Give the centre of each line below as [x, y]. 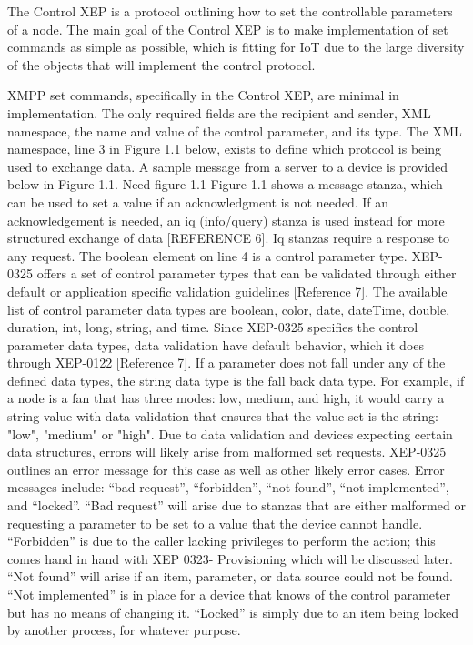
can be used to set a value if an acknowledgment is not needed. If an [198, 202]
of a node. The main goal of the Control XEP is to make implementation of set [228, 29]
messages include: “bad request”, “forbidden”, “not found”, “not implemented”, [228, 487]
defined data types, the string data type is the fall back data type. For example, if [236, 380]
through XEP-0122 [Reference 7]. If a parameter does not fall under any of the [226, 363]
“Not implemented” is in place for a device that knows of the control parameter [229, 594]
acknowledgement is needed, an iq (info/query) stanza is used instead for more [226, 220]
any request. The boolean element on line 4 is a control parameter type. [207, 255]
